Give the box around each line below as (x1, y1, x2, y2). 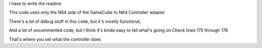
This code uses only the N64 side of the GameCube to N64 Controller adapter (9, 10, 165, 16)
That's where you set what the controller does (9, 36, 101, 42)
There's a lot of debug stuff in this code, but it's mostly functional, (9, 18, 141, 24)
